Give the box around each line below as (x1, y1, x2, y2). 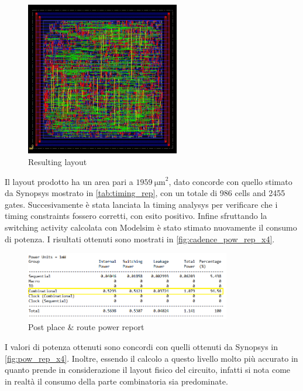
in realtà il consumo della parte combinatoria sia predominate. (5, 375, 228, 387)
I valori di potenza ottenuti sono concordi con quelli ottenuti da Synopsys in (5, 341, 278, 353)
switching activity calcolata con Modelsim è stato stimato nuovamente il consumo (5, 221, 297, 233)
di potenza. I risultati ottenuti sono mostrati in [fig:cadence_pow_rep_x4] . (5, 232, 275, 245)
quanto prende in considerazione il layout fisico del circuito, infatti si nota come (5, 363, 291, 376)
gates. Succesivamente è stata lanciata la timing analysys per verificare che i (5, 198, 278, 210)
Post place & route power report (28, 321, 144, 333)
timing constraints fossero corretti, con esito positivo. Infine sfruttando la (5, 210, 267, 222)
